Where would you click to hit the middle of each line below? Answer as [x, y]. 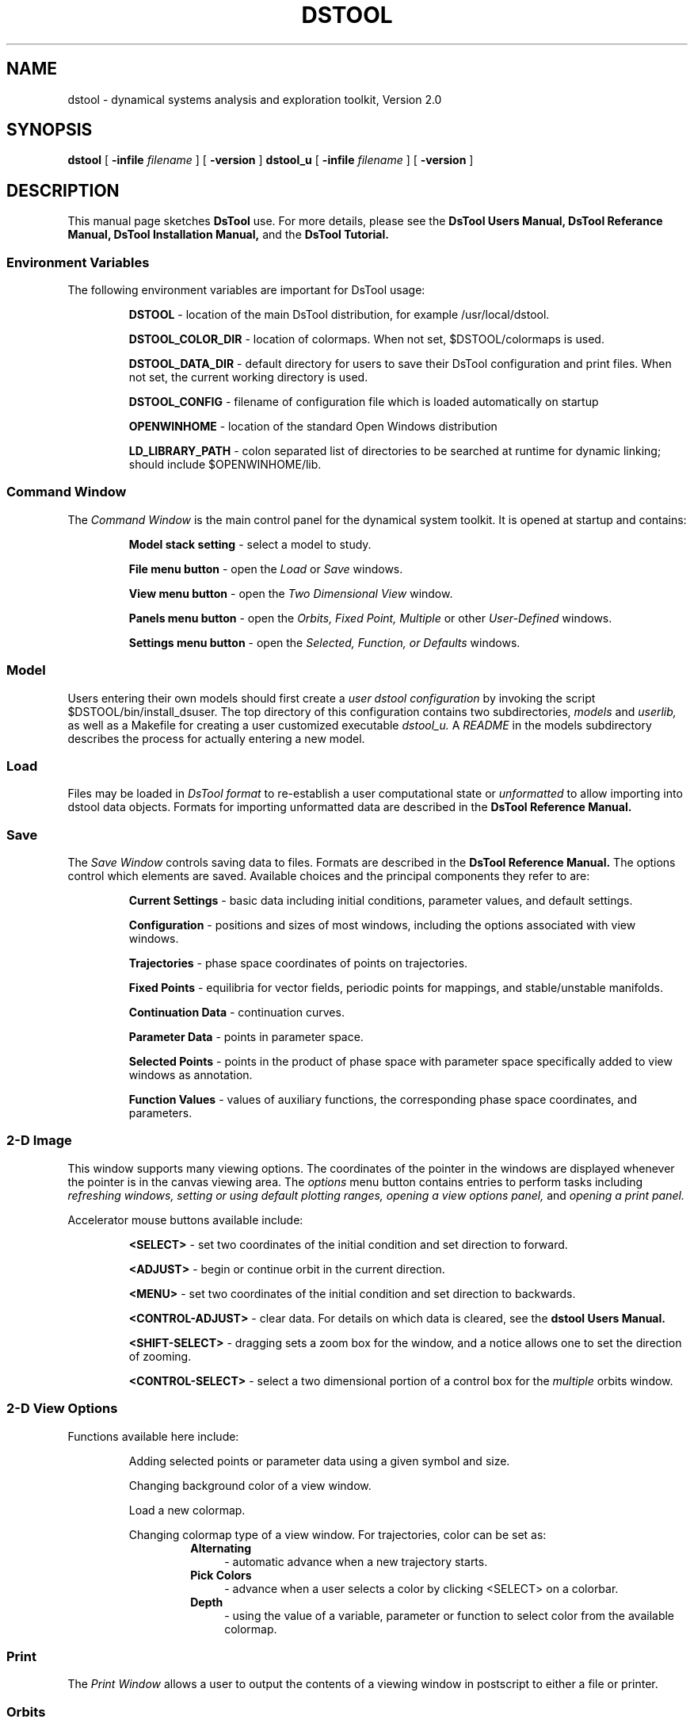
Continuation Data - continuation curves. [236, 1013]
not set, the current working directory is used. [248, 377]
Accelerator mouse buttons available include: [185, 1220]
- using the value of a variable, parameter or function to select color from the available [450, 1615]
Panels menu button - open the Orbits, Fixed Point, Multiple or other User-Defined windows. [370, 618]
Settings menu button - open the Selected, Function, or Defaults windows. [324, 642]
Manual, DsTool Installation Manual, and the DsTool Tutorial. [228, 235]
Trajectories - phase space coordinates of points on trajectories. [298, 963]
